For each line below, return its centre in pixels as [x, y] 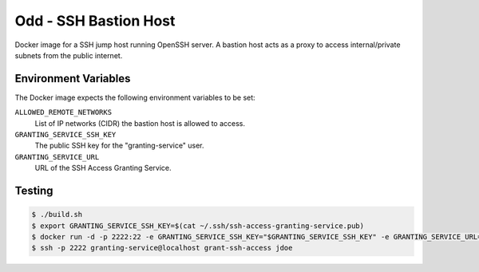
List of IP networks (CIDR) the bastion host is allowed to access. [140, 123]
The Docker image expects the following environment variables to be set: [135, 97]
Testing [34, 191]
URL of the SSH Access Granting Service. [103, 168]
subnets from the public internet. [69, 55]
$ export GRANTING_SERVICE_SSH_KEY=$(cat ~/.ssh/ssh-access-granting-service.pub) [198, 226]
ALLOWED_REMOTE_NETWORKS [63, 112]
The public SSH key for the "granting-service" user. [119, 146]
